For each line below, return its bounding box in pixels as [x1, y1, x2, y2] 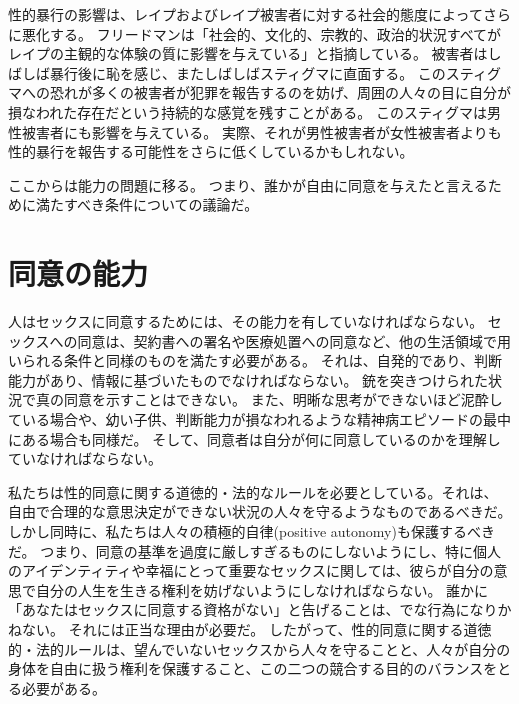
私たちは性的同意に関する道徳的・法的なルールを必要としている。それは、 [8, 481, 498, 502]
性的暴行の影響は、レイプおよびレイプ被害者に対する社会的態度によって [8, 4, 483, 24]
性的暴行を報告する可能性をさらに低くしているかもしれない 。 [8, 141, 414, 162]
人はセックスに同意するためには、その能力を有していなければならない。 [8, 311, 484, 332]
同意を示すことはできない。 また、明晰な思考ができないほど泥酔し [63, 389, 503, 410]
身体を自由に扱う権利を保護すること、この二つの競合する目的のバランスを [8, 658, 498, 679]
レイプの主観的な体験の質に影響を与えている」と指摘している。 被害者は [8, 43, 488, 64]
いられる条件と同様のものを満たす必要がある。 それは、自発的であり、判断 [8, 350, 502, 371]
